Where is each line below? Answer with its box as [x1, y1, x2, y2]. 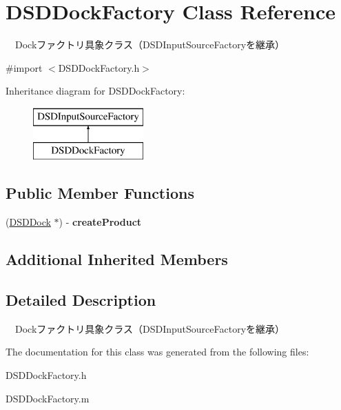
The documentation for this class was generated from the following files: [6, 344, 309, 359]
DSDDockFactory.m [6, 391, 90, 405]
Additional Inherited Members [6, 248, 228, 270]
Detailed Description [6, 289, 156, 311]
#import [6, 60, 43, 75]
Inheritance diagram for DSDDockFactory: [6, 84, 185, 98]
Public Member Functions [6, 182, 194, 204]
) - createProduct [59, 215, 142, 229]
